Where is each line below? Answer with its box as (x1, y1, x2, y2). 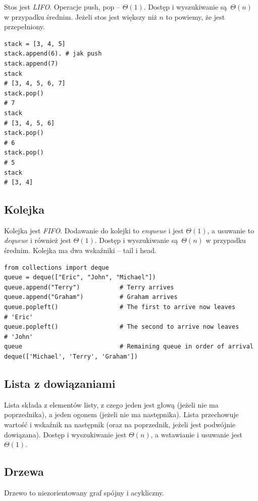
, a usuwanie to (207, 225, 254, 235)
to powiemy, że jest (166, 11, 225, 22)
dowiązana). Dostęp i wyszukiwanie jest (4, 429, 127, 439)
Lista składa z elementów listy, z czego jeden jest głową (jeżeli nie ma (4, 399, 219, 410)
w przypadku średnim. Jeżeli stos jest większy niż (4, 11, 157, 22)
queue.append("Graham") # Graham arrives (4, 293, 178, 301)
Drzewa (4, 464, 44, 479)
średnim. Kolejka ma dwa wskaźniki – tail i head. (4, 245, 157, 256)
